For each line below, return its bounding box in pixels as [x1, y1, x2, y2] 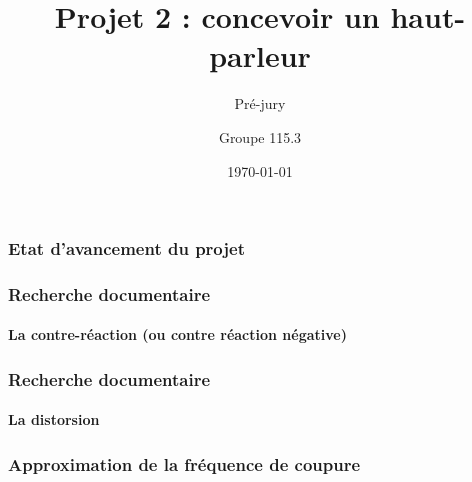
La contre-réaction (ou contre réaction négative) [8, 324, 347, 345]
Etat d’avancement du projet [8, 236, 245, 261]
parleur [209, 35, 311, 76]
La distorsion [8, 409, 100, 430]
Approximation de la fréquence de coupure [8, 452, 361, 476]
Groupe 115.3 [218, 126, 302, 147]
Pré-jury [234, 93, 286, 114]
